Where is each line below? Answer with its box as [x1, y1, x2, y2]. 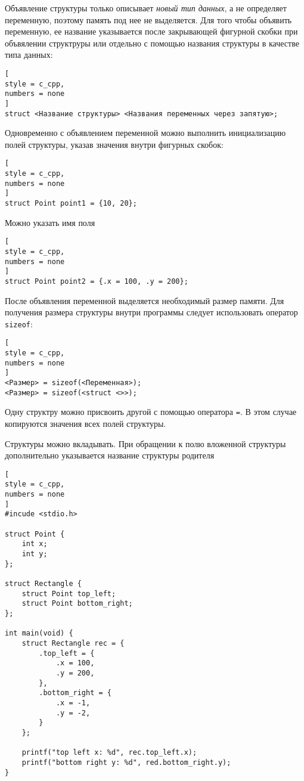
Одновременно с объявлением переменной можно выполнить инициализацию [5, 126, 286, 139]
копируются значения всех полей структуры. [5, 417, 166, 430]
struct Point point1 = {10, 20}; [5, 199, 137, 208]
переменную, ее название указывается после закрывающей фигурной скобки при [5, 25, 298, 38]
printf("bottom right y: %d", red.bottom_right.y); [21, 758, 231, 767]
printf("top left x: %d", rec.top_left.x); [21, 748, 197, 757]
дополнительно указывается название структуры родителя [5, 449, 215, 461]
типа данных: [5, 48, 53, 61]
